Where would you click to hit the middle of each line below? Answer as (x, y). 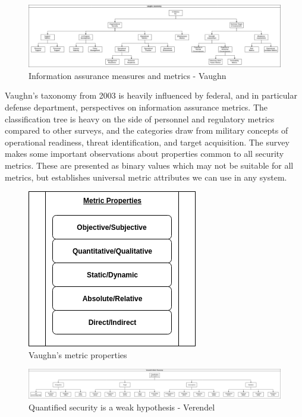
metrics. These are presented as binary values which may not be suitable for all (149, 165)
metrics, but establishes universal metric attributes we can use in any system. (146, 177)
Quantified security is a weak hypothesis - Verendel (122, 407)
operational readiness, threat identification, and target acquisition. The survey (147, 142)
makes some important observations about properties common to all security (144, 154)
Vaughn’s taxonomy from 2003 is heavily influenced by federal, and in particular (151, 95)
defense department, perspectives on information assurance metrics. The (136, 107)
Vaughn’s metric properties (78, 354)
